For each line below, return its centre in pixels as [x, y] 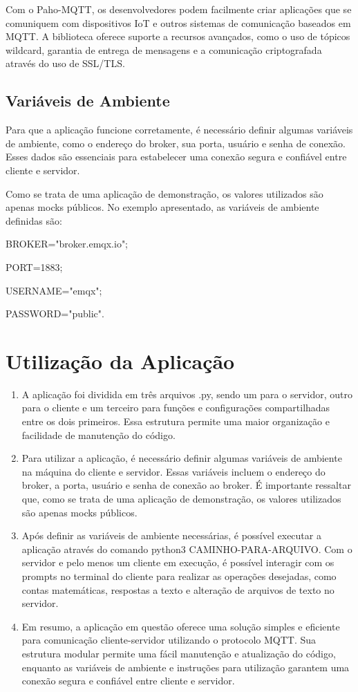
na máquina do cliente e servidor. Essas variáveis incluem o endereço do [173, 471]
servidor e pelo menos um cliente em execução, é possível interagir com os [178, 562]
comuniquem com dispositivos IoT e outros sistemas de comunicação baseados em [178, 22]
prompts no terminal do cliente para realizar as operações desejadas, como [179, 576]
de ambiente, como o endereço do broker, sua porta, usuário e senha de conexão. [176, 143]
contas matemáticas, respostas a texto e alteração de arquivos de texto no [178, 589]
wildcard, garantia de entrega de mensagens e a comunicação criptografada [164, 49]
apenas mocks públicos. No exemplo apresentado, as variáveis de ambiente [162, 207]
